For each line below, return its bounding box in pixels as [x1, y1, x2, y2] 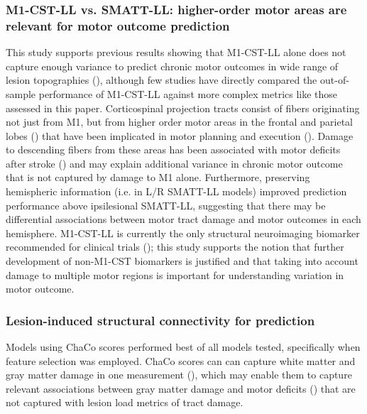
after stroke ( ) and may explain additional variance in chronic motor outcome [6, 156, 343, 170]
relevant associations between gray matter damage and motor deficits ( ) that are [6, 381, 356, 396]
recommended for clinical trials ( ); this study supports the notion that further [6, 239, 344, 254]
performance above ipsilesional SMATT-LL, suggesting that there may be [6, 197, 326, 212]
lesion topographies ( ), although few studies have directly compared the [6, 72, 317, 87]
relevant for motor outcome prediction [6, 16, 230, 34]
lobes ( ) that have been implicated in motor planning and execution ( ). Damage [6, 128, 354, 143]
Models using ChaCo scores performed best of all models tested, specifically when [6, 339, 361, 354]
